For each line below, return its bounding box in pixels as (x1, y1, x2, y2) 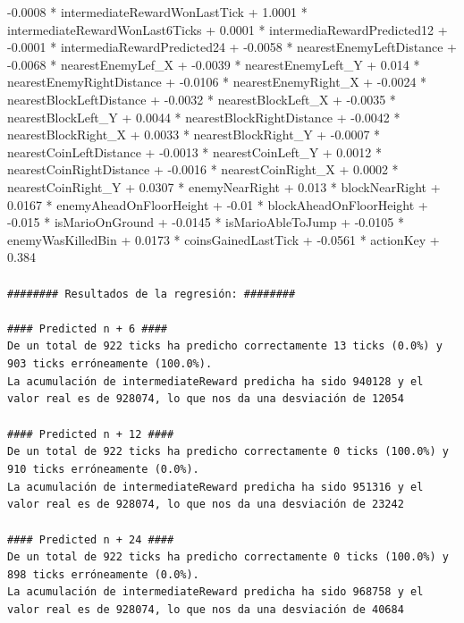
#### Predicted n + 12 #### (7, 427, 174, 441)
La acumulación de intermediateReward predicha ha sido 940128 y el (7, 375, 424, 388)
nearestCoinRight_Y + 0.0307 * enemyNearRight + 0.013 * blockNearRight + (7, 177, 441, 196)
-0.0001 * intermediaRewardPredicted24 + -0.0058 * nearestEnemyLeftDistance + (7, 38, 457, 56)
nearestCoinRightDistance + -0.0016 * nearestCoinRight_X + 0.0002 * (7, 160, 399, 179)
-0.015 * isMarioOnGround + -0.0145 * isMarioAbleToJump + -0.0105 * (7, 213, 404, 232)
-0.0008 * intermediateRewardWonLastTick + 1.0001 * (7, 3, 308, 21)
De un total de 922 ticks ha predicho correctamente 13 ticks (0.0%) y (7, 340, 443, 353)
